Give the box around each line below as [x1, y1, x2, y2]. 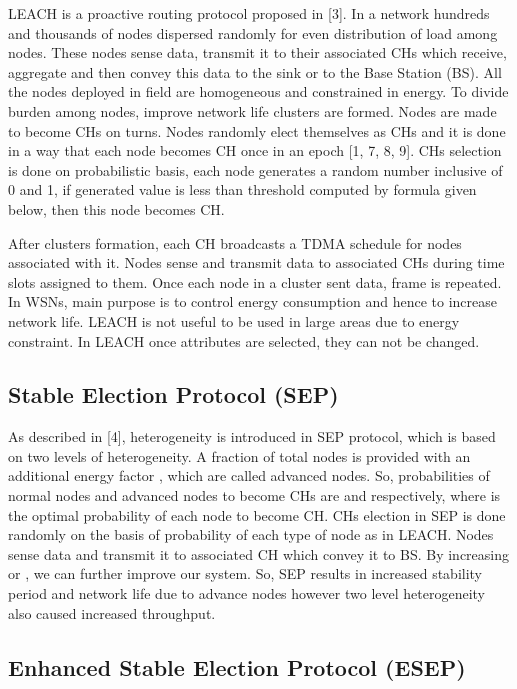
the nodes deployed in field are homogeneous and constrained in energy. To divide [8, 81, 509, 102]
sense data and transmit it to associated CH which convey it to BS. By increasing [8, 543, 509, 564]
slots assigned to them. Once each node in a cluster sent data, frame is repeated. [8, 271, 502, 292]
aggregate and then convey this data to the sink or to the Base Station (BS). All [8, 61, 502, 82]
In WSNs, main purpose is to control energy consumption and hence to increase [8, 291, 497, 312]
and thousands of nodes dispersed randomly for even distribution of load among [8, 22, 498, 43]
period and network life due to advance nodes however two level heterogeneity [8, 583, 485, 604]
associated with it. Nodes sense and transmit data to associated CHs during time [8, 252, 505, 273]
